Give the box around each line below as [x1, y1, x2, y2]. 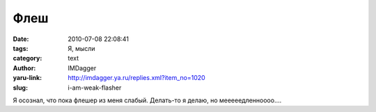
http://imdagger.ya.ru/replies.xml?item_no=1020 [68, 74, 205, 82]
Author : [13, 63, 36, 72]
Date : [13, 35, 29, 43]
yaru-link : [13, 74, 42, 82]
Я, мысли [68, 44, 95, 52]
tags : [13, 44, 29, 52]
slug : [13, 83, 28, 92]
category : [13, 54, 42, 63]
